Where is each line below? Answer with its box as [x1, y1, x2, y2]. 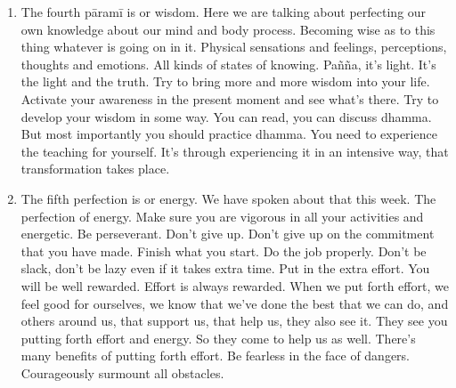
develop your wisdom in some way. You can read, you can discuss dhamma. [20, 107, 432, 125]
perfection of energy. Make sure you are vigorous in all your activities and [20, 206, 424, 225]
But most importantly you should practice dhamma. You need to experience [20, 125, 437, 143]
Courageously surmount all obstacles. [20, 363, 224, 382]
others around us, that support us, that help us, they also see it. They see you [20, 311, 448, 330]
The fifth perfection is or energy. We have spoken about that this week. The [20, 189, 436, 207]
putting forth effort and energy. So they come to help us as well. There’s [20, 328, 416, 347]
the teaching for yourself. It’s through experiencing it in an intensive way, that [20, 141, 449, 160]
